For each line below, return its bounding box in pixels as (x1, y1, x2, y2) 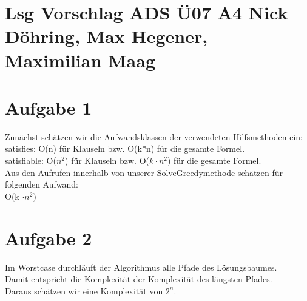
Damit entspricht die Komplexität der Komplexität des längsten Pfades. (5, 272, 272, 285)
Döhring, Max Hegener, (5, 24, 208, 49)
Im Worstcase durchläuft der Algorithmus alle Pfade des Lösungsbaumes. (5, 260, 277, 273)
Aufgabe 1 (5, 95, 92, 120)
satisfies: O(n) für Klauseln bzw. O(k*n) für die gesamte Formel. (5, 142, 245, 155)
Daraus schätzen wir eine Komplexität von (5, 284, 163, 297)
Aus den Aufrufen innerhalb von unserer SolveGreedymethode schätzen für (5, 166, 283, 178)
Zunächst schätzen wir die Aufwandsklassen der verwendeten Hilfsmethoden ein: (5, 130, 303, 143)
